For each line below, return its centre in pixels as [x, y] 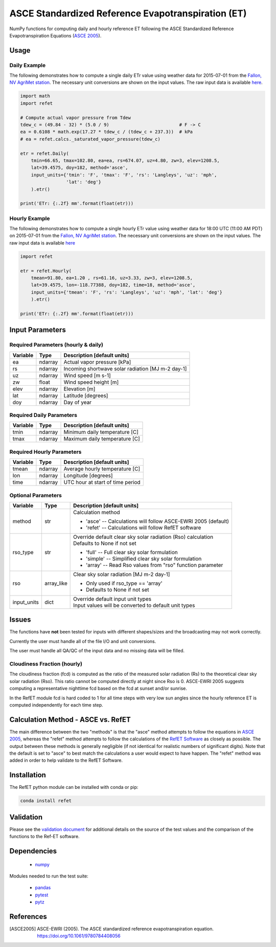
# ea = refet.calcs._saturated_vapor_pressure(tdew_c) [90, 139]
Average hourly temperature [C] [102, 469]
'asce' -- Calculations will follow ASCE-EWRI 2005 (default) [158, 521]
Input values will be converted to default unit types [134, 605]
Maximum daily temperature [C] [102, 439]
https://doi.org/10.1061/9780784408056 [79, 936]
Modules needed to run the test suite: [49, 876]
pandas [43, 888]
